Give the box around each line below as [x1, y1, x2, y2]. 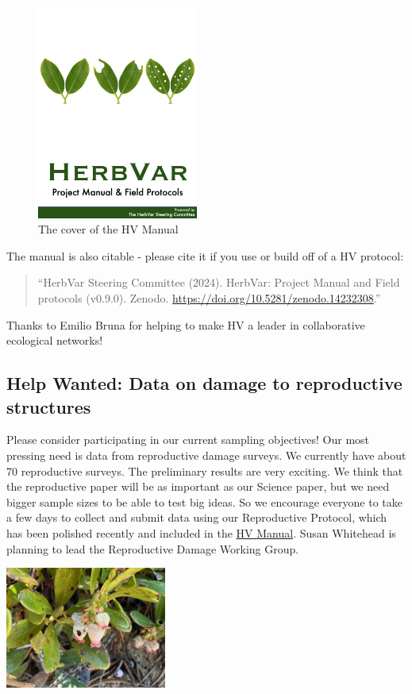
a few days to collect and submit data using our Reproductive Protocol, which [6, 509, 387, 526]
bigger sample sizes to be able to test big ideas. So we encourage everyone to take [6, 493, 402, 510]
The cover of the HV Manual [38, 221, 179, 237]
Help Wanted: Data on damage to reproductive [6, 371, 402, 395]
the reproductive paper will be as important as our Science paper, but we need [6, 478, 390, 495]
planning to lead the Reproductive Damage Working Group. [6, 540, 299, 557]
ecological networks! [6, 332, 103, 349]
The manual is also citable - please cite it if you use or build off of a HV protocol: [6, 247, 404, 264]
